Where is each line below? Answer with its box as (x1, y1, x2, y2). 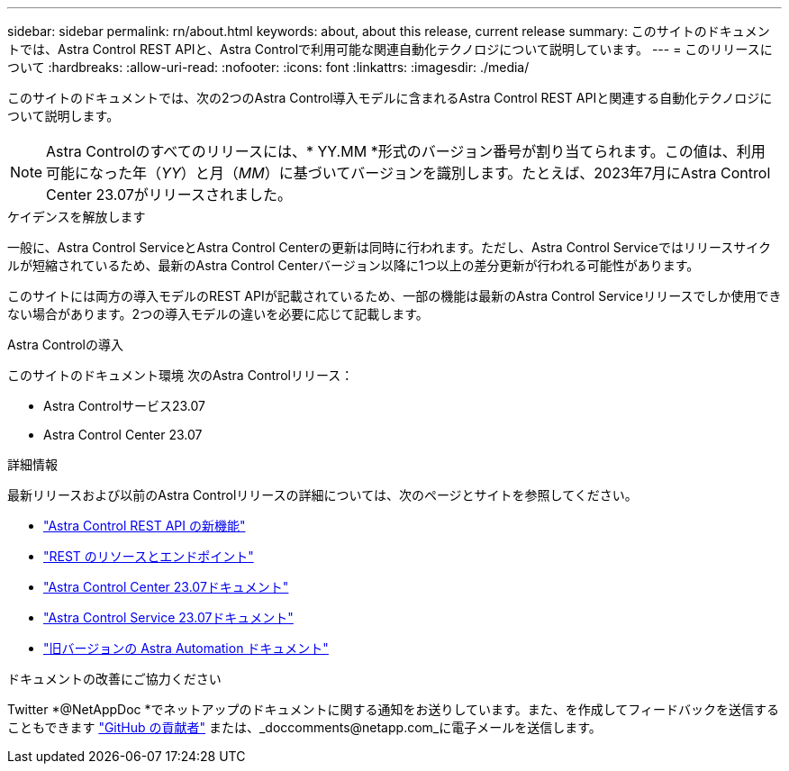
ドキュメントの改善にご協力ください (7, 671, 222, 686)
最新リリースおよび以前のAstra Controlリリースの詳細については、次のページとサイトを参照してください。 (7, 487, 638, 503)
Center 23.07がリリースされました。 (46, 186, 292, 204)
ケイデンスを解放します (7, 209, 146, 224)
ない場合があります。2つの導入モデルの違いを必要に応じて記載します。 (7, 306, 429, 322)
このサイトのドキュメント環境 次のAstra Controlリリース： (7, 367, 354, 383)
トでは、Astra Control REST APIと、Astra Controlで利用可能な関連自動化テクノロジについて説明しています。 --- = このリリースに (7, 41, 773, 57)
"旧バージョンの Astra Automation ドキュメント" (43, 640, 329, 656)
